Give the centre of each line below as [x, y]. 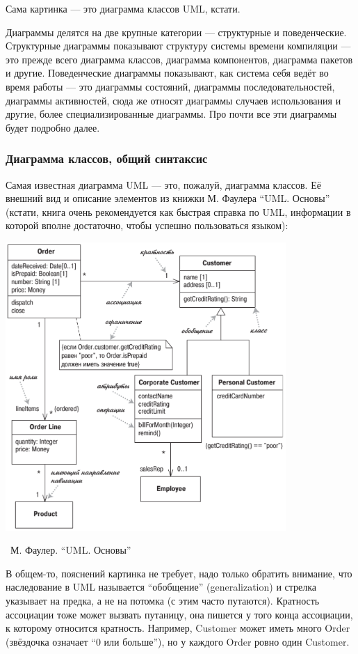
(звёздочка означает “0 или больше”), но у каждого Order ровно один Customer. [178, 641]
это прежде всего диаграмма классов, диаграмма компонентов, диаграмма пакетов [179, 59]
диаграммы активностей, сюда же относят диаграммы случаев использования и [173, 100]
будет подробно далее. [53, 127]
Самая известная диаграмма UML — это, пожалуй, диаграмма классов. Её [163, 184]
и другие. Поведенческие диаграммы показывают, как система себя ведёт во [167, 73]
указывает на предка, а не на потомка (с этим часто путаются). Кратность [163, 601]
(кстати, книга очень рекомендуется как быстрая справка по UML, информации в [178, 211]
